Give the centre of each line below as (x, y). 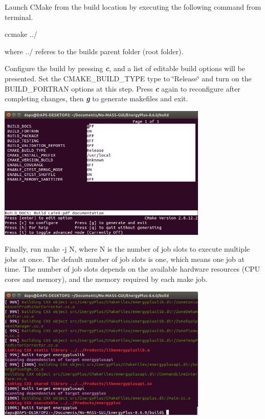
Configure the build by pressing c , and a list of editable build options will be (125, 68)
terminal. (19, 17)
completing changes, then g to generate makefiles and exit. (96, 98)
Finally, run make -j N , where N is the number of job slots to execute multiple (127, 249)
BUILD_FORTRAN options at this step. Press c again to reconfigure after (123, 88)
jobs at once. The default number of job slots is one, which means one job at (125, 259)
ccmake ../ (21, 34)
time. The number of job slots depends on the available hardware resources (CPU (132, 269)
